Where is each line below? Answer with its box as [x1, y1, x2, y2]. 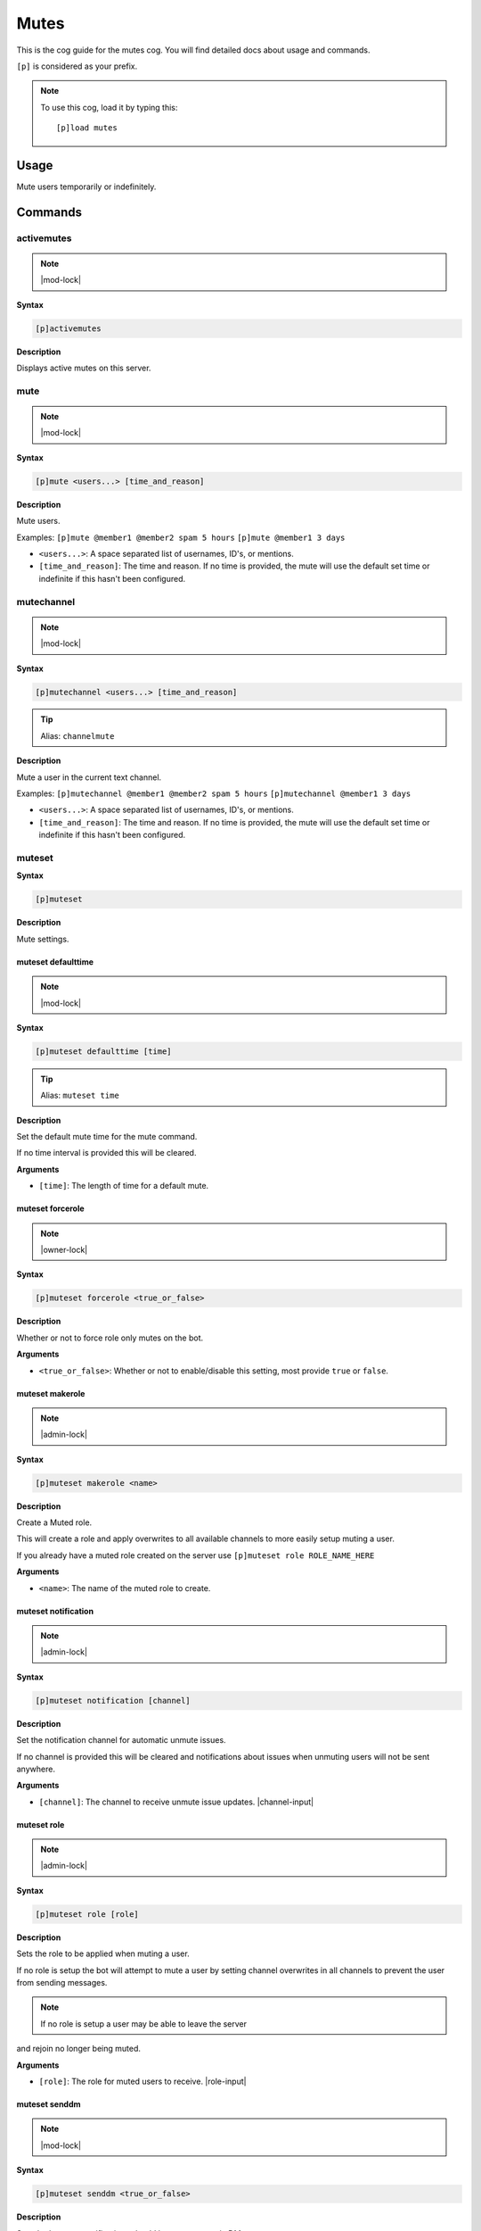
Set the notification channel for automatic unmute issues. [16, 1735, 226, 1746]
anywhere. [16, 1763, 55, 1774]
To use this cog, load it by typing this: [40, 102, 178, 112]
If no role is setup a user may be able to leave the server [40, 2018, 248, 2029]
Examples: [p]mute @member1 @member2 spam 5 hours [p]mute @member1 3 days [16, 532, 346, 543]
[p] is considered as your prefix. [16, 61, 138, 71]
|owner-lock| [40, 1244, 88, 1255]
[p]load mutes [56, 123, 118, 133]
